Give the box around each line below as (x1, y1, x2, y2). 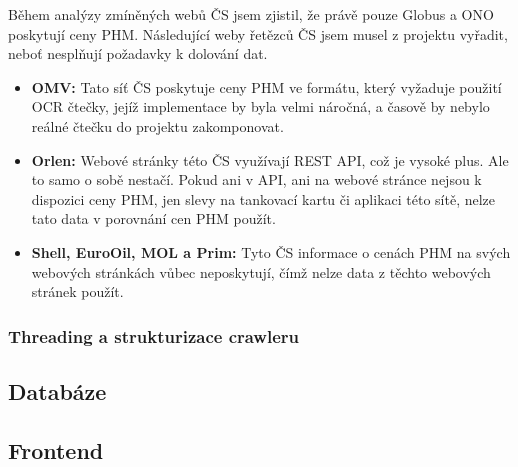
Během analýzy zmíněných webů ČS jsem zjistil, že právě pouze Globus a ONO (8, 4, 494, 24)
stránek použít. (31, 281, 124, 302)
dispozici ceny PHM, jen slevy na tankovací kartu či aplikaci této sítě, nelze (31, 188, 496, 209)
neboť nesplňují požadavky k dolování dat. (8, 43, 268, 64)
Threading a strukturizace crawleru (8, 323, 300, 348)
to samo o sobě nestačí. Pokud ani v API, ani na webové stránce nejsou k (31, 169, 482, 190)
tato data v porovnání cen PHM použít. (31, 208, 276, 229)
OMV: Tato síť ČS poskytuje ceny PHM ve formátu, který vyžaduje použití (31, 76, 502, 97)
